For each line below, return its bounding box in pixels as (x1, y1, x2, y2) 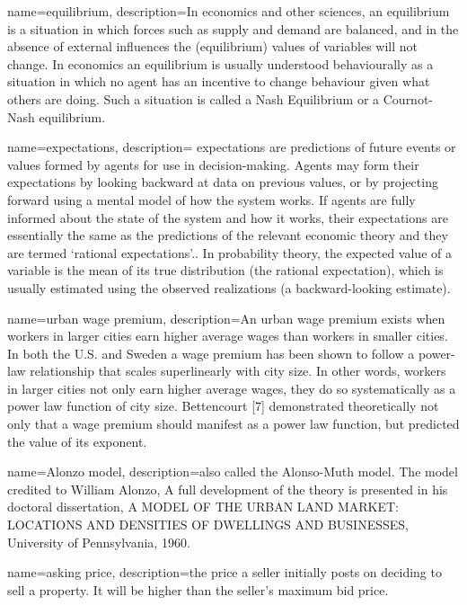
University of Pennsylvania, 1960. (7, 532, 190, 551)
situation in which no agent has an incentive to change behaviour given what (7, 72, 430, 91)
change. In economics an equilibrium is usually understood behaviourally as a (7, 54, 434, 73)
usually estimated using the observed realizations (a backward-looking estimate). (7, 278, 451, 297)
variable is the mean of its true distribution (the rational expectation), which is (7, 261, 444, 280)
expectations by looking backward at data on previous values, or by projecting (7, 173, 438, 191)
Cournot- (383, 89, 434, 108)
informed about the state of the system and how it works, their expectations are (7, 208, 448, 227)
